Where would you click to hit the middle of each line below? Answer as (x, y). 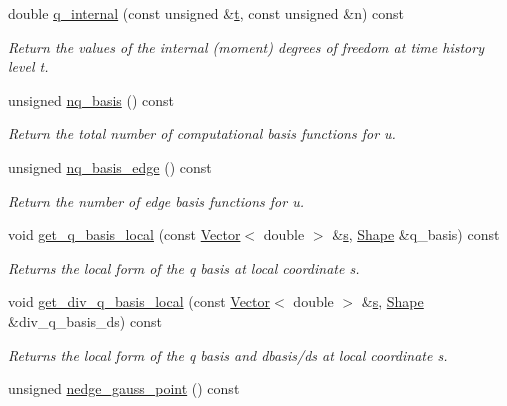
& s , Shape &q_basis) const (416, 234)
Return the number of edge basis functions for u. (156, 200)
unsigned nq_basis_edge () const (110, 166)
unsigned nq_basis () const (91, 99)
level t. (28, 66)
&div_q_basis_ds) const (85, 320)
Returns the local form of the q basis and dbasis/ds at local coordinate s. (228, 354)
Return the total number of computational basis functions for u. (202, 133)
